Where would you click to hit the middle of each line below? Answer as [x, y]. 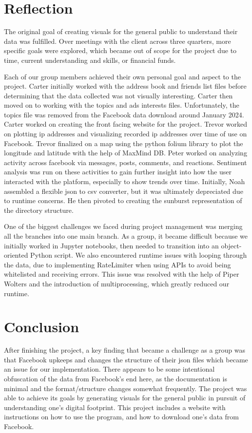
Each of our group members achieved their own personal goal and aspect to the [122, 76]
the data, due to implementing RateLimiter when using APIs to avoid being [117, 264]
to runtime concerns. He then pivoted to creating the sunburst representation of [123, 200]
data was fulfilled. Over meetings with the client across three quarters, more [117, 41]
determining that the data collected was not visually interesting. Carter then [118, 95]
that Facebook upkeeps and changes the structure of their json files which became [126, 359]
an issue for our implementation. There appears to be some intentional [109, 369]
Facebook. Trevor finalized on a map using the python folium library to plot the [124, 143]
